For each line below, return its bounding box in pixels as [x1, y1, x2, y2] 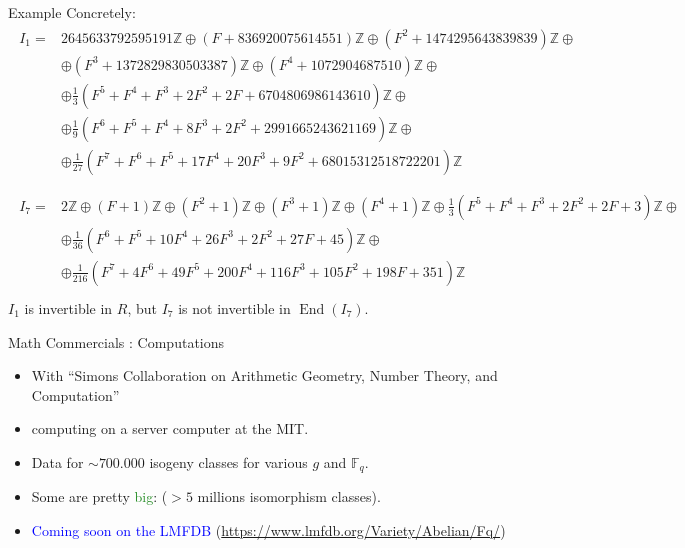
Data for [31, 451, 84, 472]
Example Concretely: [8, 2, 136, 22]
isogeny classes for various [149, 451, 308, 472]
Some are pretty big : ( [31, 486, 168, 507]
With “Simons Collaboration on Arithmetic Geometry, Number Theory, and [31, 365, 498, 386]
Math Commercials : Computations [8, 331, 225, 352]
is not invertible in [178, 297, 291, 318]
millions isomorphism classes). [197, 486, 381, 507]
